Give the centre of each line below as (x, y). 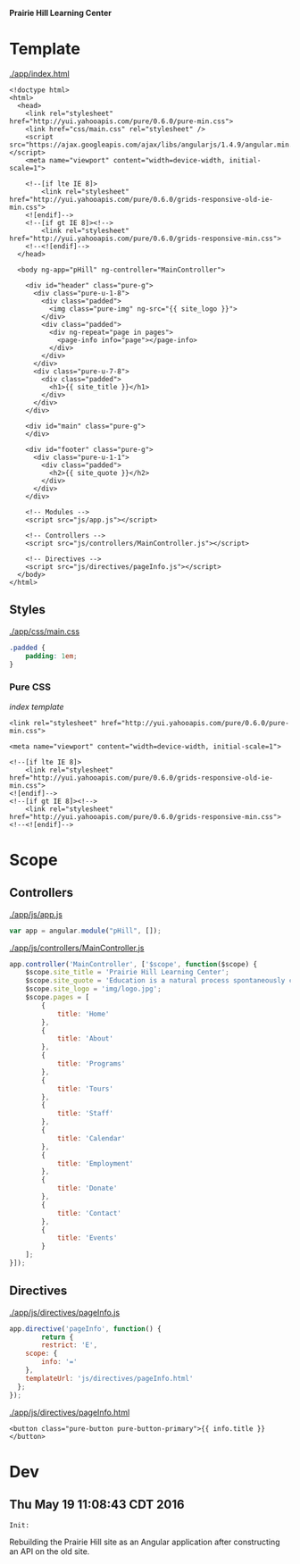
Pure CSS (30, 687)
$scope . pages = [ (58, 998)
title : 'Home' (83, 1014)
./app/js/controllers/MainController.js (77, 948)
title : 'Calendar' (91, 1138)
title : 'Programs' (91, 1064)
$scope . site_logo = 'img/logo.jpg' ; (94, 989)
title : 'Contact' (89, 1213)
